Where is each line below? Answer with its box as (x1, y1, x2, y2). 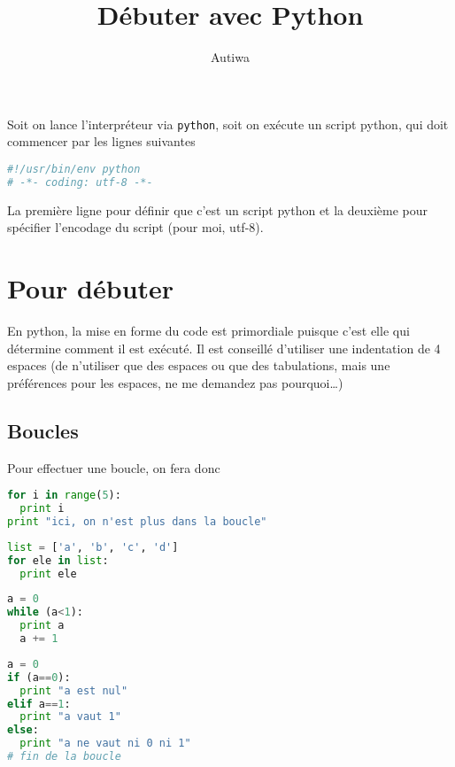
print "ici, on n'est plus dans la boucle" (7, 515, 267, 528)
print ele (19, 567, 77, 580)
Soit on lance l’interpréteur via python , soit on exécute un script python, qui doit (7, 114, 449, 133)
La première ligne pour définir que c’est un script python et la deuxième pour (7, 200, 428, 219)
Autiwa (211, 48, 250, 66)
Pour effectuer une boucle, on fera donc (7, 458, 220, 476)
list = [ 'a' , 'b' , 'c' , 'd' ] (7, 540, 179, 554)
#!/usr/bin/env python (7, 162, 141, 175)
